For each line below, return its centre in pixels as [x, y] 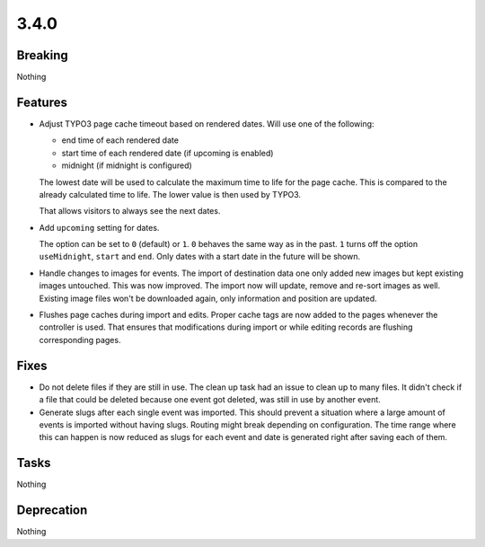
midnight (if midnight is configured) [127, 165]
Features [42, 102]
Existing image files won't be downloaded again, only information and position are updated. [208, 298]
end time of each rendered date [120, 140]
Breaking [43, 55]
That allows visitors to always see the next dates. [130, 211]
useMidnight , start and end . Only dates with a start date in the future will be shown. [200, 257]
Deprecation [52, 511]
